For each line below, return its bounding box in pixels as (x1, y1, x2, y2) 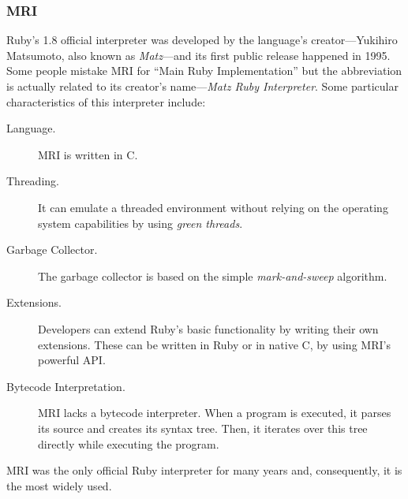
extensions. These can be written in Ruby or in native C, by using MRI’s (38, 336, 391, 352)
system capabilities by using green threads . (38, 214, 243, 231)
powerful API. (38, 352, 106, 368)
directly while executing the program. (38, 435, 219, 452)
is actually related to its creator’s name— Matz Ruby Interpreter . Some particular (6, 78, 399, 94)
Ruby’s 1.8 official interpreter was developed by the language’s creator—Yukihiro (6, 32, 398, 48)
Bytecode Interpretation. (6, 378, 125, 394)
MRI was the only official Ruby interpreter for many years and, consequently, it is (6, 462, 402, 479)
